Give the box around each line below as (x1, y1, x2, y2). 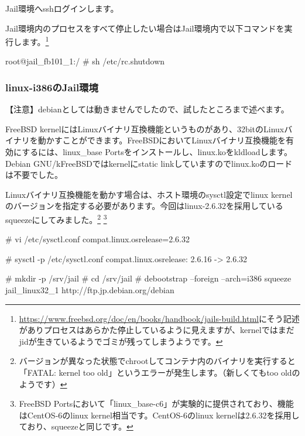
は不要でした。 (5, 169, 63, 181)
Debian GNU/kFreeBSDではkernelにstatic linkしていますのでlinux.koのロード (5, 157, 293, 169)
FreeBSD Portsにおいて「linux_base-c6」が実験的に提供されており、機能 (19, 397, 294, 410)
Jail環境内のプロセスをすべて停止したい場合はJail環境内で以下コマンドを (5, 22, 285, 34)
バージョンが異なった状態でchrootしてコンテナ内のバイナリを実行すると (19, 355, 296, 367)
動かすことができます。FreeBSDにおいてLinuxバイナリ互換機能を (37, 134, 286, 146)
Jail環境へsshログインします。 (5, 2, 119, 14)
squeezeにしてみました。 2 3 (5, 212, 107, 225)
